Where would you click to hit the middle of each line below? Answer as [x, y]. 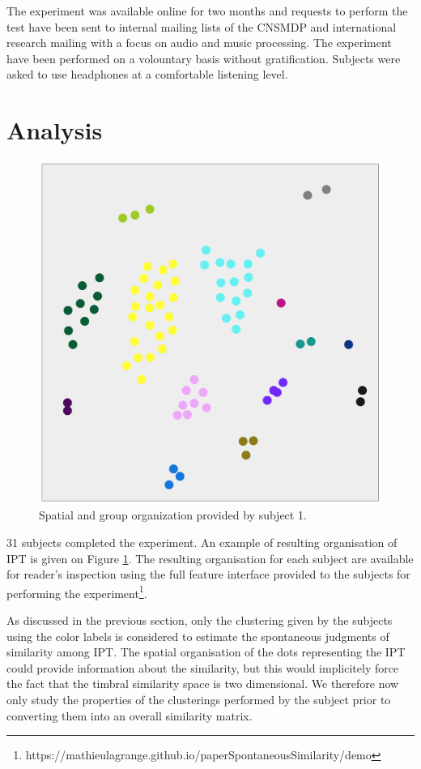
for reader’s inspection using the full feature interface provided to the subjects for [208, 574]
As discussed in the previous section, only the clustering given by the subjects [200, 620]
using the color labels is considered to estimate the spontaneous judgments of [198, 636]
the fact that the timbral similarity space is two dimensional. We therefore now [203, 684]
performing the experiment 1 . [77, 592]
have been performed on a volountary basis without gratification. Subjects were [204, 58]
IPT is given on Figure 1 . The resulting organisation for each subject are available [210, 558]
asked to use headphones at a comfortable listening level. [147, 74]
